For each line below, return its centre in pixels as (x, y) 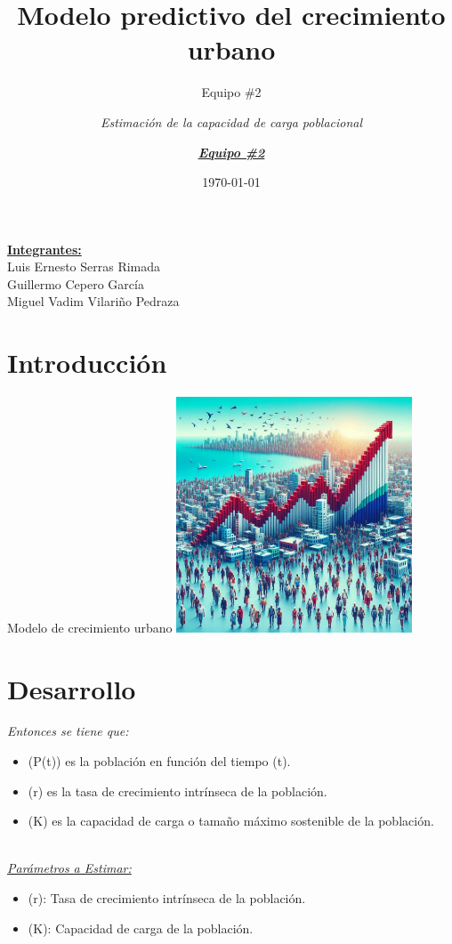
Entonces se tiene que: (68, 731)
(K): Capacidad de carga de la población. (141, 928)
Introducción (87, 363)
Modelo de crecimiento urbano (90, 627)
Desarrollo (72, 688)
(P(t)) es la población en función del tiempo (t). (159, 761)
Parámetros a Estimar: (69, 868)
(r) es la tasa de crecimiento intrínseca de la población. (178, 791)
